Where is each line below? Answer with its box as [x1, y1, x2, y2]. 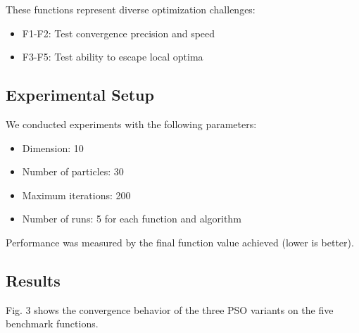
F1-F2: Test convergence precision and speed [22, 25, 215, 40]
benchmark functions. [6, 316, 99, 331]
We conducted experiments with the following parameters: [6, 116, 257, 131]
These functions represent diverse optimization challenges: [6, 2, 256, 16]
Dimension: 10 [22, 140, 84, 155]
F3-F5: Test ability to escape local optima [22, 49, 203, 64]
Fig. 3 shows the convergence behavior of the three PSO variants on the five [6, 302, 334, 317]
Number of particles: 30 [22, 164, 124, 179]
